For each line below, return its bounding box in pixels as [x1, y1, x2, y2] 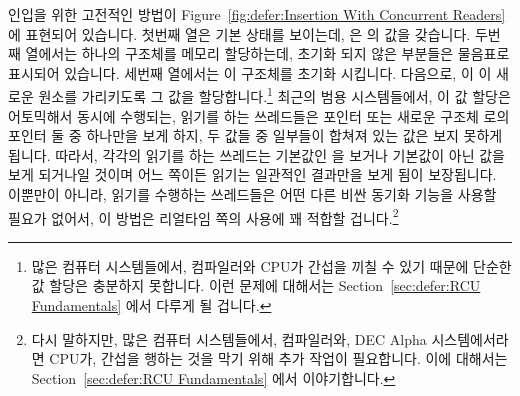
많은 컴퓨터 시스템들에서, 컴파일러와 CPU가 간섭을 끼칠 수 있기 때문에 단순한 [31, 255, 512, 276]
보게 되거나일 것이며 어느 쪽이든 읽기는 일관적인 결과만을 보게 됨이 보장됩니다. [8, 164, 497, 185]
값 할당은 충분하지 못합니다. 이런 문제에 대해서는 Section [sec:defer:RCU [31, 275, 481, 296]
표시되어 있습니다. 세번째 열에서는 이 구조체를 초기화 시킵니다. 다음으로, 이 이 [8, 62, 492, 83]
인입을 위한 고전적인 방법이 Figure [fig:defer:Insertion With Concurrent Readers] [8, 4, 506, 24]
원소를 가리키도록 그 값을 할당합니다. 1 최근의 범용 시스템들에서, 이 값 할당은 [38, 83, 511, 107]
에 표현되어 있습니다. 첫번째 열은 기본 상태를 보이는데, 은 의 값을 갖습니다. [8, 23, 471, 44]
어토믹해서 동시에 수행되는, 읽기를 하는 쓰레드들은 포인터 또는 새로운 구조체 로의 [8, 105, 510, 126]
